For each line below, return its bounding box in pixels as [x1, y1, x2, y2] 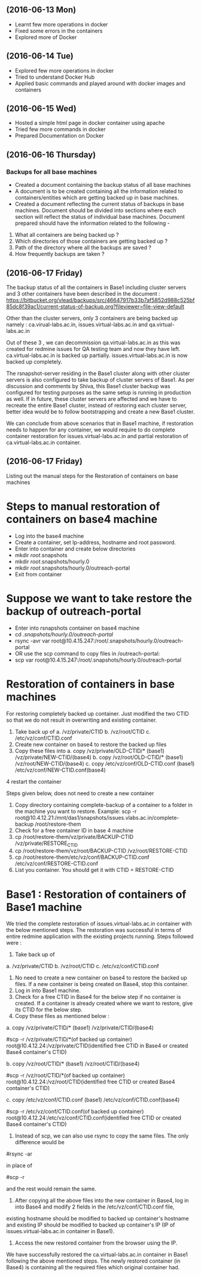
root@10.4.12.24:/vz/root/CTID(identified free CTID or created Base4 [6, 1078, 175, 1085]
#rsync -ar [6, 1150, 33, 1157]
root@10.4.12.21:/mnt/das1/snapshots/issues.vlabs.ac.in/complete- [14, 814, 179, 821]
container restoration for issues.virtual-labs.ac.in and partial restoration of [6, 432, 188, 439]
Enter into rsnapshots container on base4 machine [14, 624, 140, 632]
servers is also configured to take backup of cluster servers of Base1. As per [6, 376, 194, 383]
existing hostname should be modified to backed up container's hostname [6, 1215, 190, 1222]
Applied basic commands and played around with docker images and [14, 79, 185, 87]
